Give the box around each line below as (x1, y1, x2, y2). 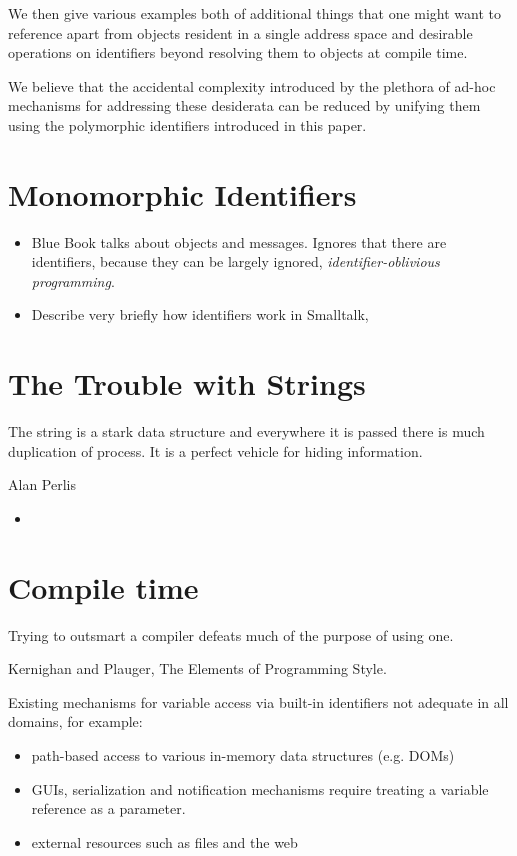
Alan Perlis (8, 474, 76, 495)
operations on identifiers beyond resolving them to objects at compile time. (8, 42, 468, 63)
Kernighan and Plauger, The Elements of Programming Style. (8, 658, 387, 679)
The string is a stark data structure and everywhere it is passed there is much (8, 421, 485, 442)
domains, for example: (8, 711, 143, 732)
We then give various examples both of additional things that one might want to (8, 3, 502, 23)
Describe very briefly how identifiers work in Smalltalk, (31, 304, 369, 325)
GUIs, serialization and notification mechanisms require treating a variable (31, 778, 489, 799)
